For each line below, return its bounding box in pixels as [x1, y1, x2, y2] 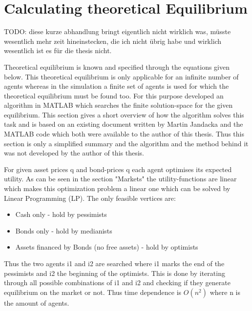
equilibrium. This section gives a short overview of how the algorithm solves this [4, 109, 244, 119]
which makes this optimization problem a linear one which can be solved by [4, 183, 231, 194]
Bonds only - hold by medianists [15, 225, 112, 235]
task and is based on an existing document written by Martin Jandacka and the [4, 119, 243, 129]
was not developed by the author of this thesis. [4, 148, 144, 158]
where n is [210, 287, 241, 297]
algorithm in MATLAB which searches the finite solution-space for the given [4, 100, 233, 110]
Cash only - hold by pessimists [15, 209, 107, 219]
